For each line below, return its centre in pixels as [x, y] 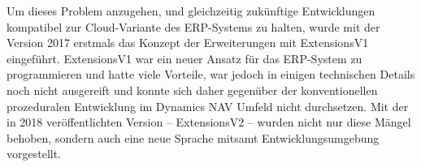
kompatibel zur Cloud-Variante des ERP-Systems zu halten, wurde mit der [193, 26]
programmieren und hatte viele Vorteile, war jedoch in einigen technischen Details [211, 74]
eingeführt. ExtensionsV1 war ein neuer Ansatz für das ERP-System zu [184, 58]
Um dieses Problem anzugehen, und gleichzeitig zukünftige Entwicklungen [191, 11]
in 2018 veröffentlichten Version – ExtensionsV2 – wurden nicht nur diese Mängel [209, 122]
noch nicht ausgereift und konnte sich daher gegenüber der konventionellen [192, 90]
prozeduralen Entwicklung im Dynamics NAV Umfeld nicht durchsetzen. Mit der [208, 106]
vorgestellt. [34, 154]
